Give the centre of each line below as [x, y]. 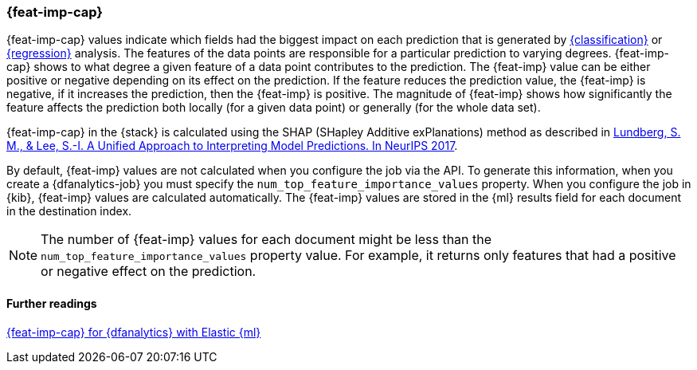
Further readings [52, 303]
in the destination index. [69, 211]
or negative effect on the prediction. [149, 272]
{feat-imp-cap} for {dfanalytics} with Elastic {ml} [134, 332]
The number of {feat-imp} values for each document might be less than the [266, 240]
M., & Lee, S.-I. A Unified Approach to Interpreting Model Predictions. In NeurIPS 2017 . [232, 146]
